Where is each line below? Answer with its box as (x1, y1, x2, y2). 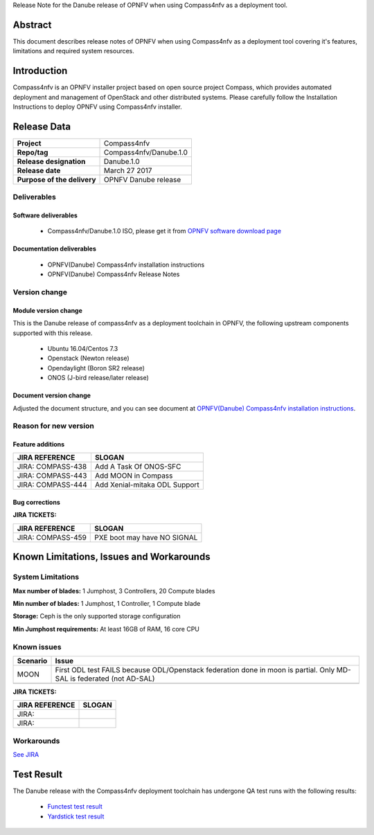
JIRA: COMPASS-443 (17, 471, 87, 481)
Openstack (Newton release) (47, 354, 130, 363)
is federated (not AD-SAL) (70, 674, 155, 683)
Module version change (12, 306, 83, 314)
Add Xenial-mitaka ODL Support (94, 480, 200, 490)
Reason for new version (12, 421, 95, 431)
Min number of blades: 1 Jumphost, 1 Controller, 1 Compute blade (12, 600, 201, 608)
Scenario (17, 656, 48, 665)
